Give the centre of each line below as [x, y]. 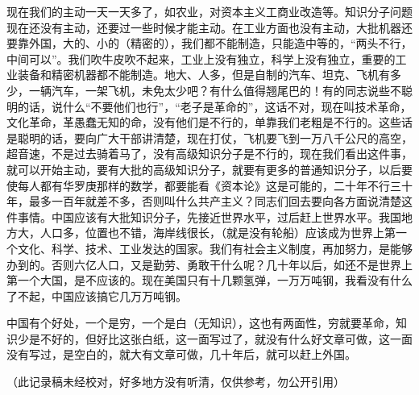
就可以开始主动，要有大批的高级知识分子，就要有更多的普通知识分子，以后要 [209, 169]
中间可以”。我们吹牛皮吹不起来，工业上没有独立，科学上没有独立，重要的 [201, 58]
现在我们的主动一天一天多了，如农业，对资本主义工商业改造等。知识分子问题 [209, 11]
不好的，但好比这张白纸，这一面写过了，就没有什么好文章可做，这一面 [226, 338]
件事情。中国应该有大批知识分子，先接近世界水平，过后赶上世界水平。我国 [204, 216]
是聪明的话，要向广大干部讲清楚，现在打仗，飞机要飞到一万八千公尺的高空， [209, 137]
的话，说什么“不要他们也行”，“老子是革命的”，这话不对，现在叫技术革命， [214, 106]
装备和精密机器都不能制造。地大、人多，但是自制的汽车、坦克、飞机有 [203, 75]
